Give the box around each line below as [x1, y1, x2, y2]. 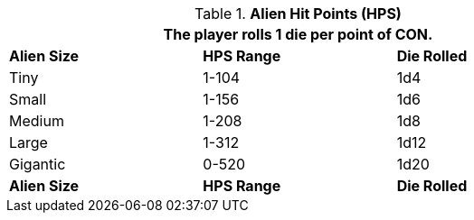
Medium [9, 112, 64, 130]
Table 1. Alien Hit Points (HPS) [194, 5, 402, 23]
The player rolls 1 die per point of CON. [163, 25, 433, 43]
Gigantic [9, 155, 66, 173]
